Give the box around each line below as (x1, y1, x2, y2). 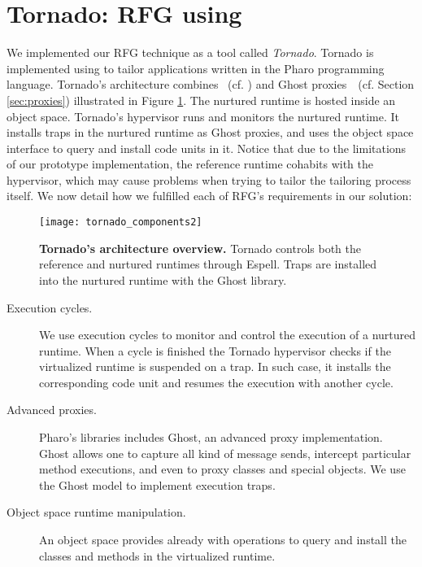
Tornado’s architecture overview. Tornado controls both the (39, 239, 362, 256)
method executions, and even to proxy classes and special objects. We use (39, 460, 406, 478)
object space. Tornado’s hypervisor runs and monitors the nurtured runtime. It (7, 107, 399, 124)
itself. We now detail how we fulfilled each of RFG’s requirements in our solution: (7, 187, 412, 204)
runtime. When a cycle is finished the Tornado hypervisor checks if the (39, 342, 391, 359)
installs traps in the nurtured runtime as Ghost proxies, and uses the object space (7, 124, 414, 141)
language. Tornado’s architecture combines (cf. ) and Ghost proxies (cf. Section (7, 76, 415, 93)
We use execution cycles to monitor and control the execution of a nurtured (39, 326, 416, 343)
